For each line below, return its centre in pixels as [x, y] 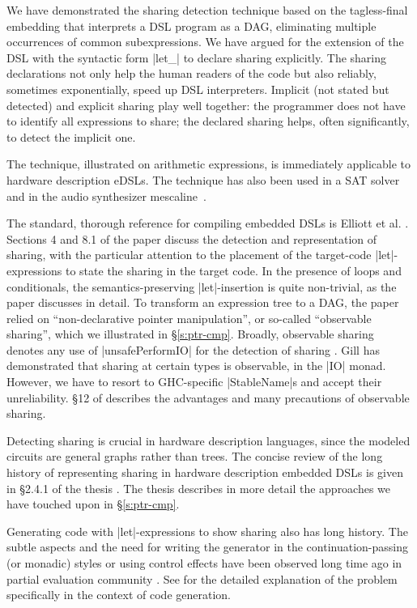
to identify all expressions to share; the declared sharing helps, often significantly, [208, 121]
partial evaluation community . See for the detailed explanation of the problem [202, 578]
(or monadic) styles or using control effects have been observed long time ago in [204, 563]
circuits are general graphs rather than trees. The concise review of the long [195, 456]
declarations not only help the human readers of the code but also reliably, [191, 73]
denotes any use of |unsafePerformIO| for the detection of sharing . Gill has [193, 349]
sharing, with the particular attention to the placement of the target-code [189, 255]
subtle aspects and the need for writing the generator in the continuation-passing [208, 547]
